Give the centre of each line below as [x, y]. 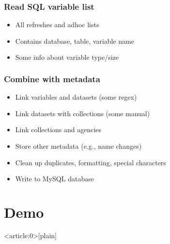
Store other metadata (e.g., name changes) [78, 146]
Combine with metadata [52, 78]
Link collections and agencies [58, 130]
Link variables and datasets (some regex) [76, 97]
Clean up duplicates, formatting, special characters [91, 162]
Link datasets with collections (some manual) [83, 113]
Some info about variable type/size [67, 57]
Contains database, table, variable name [75, 41]
